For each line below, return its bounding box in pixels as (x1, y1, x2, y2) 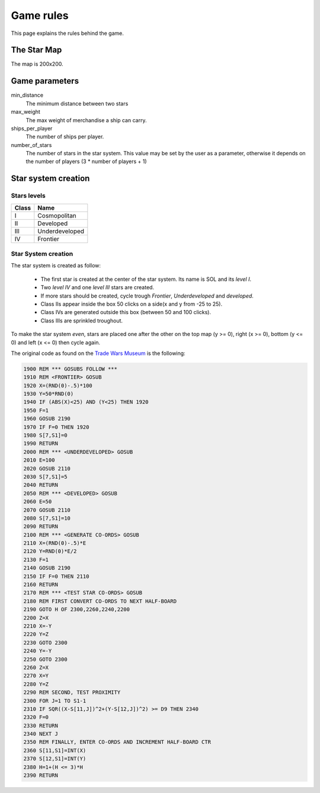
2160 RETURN (23, 581, 59, 588)
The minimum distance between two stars (25, 100, 129, 107)
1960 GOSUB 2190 (23, 415, 71, 422)
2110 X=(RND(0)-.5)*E (23, 540, 87, 546)
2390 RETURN (23, 772, 59, 779)
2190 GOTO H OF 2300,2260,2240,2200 (23, 606, 130, 613)
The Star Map (11, 45, 62, 55)
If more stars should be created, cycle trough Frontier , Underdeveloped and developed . (40, 292, 254, 299)
